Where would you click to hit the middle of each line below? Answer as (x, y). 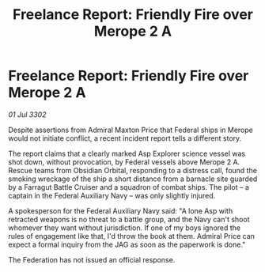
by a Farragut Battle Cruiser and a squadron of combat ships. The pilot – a (129, 187)
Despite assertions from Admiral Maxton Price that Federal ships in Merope (131, 130)
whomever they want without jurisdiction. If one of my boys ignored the (125, 228)
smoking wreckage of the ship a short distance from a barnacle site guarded (133, 179)
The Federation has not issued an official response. (92, 259)
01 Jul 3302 (27, 114)
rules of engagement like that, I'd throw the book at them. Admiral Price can (132, 236)
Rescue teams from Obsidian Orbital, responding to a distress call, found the (132, 170)
